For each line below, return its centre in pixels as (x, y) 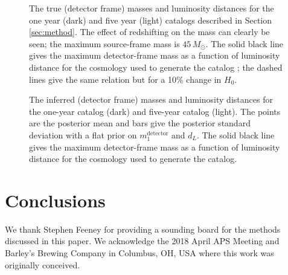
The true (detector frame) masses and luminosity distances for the (152, 8)
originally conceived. (43, 264)
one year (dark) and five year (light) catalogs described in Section (151, 20)
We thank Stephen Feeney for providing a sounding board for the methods (143, 229)
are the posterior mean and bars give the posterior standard (140, 123)
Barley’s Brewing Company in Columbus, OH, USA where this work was (139, 253)
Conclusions (55, 200)
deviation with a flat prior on (83, 134)
